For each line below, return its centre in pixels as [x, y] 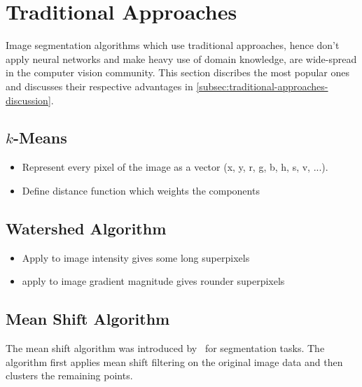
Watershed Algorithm [86, 228]
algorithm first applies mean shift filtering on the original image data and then [174, 361]
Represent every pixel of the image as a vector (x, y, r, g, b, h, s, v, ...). [175, 167]
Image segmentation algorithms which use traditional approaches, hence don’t [173, 45]
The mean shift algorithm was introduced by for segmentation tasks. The [165, 348]
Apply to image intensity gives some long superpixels [136, 257]
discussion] [28, 100]
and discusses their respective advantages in [99, 86]
